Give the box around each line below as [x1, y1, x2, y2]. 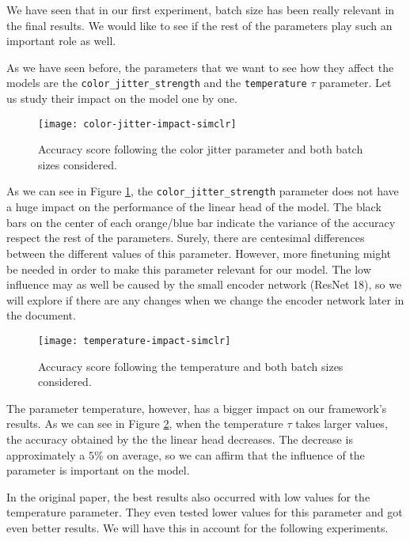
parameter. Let [319, 74, 392, 91]
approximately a [6, 446, 85, 463]
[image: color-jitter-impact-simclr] [38, 118, 237, 130]
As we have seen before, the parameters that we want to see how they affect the [6, 59, 394, 75]
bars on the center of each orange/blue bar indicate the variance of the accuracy [6, 214, 396, 230]
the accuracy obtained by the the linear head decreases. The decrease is [6, 430, 353, 447]
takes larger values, [295, 415, 388, 432]
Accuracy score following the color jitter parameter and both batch [38, 141, 363, 157]
